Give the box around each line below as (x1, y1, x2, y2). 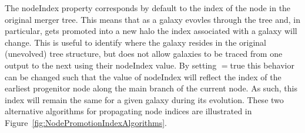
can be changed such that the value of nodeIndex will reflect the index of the (5, 70, 281, 83)
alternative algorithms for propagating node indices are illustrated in (5, 105, 252, 117)
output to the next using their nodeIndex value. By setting (5, 59, 217, 71)
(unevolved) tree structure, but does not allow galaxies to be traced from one (5, 47, 283, 60)
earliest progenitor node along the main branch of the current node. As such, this (5, 82, 297, 94)
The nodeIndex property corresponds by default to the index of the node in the (5, 2, 291, 13)
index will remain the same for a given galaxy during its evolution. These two (5, 93, 284, 105)
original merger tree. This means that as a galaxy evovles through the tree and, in (5, 13, 300, 25)
